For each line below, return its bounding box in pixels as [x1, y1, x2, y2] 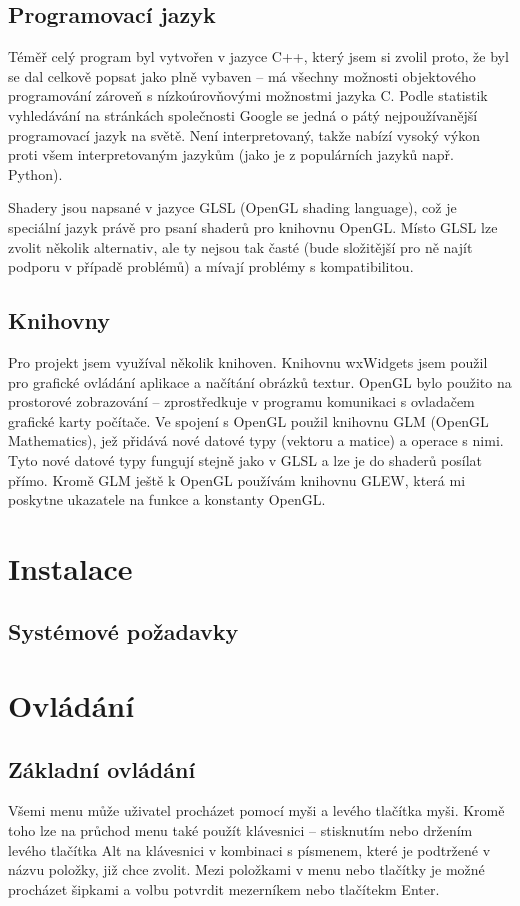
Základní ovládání [8, 753, 196, 784]
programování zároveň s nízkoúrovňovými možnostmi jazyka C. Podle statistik [8, 85, 488, 106]
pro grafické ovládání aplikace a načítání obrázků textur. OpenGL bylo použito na [8, 371, 512, 392]
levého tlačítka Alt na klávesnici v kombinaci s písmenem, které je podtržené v [8, 839, 491, 860]
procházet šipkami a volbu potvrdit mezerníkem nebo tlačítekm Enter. [8, 878, 440, 899]
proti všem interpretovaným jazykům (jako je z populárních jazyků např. [8, 144, 454, 165]
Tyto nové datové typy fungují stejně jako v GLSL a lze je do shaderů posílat [8, 449, 483, 470]
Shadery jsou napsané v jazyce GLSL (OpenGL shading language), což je [8, 197, 457, 218]
